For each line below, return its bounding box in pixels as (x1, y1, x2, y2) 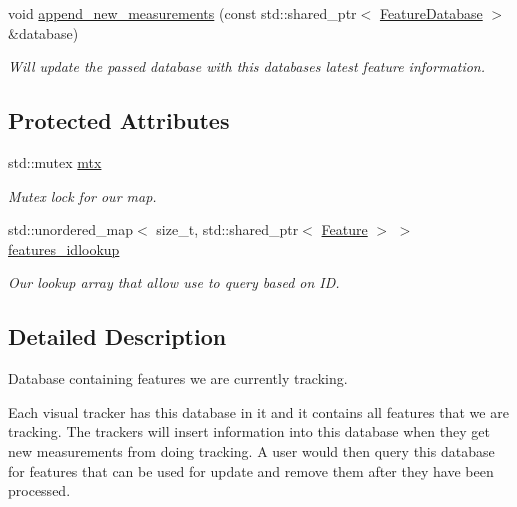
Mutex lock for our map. (8, 185, 157, 206)
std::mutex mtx (8, 151, 102, 172)
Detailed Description (8, 321, 227, 352)
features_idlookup (8, 238, 120, 259)
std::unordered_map (8, 219, 134, 240)
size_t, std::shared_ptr (156, 219, 299, 240)
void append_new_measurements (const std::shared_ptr (8, 3, 357, 23)
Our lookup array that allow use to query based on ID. (8, 272, 340, 293)
